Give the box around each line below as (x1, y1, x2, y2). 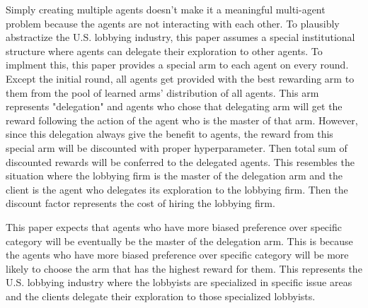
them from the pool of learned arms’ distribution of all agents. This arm (6, 85, 319, 100)
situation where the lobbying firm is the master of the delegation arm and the (6, 168, 343, 183)
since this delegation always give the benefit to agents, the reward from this (6, 126, 333, 141)
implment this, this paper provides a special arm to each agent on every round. (6, 57, 349, 72)
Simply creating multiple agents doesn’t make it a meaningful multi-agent (6, 2, 326, 16)
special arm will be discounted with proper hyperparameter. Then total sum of (6, 140, 347, 155)
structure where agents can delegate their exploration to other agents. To (6, 43, 323, 58)
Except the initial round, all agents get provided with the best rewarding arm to (6, 71, 355, 85)
